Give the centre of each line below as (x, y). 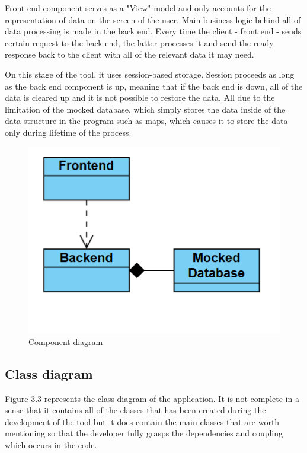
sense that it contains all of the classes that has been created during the (135, 410)
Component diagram (66, 341)
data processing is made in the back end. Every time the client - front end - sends (153, 31)
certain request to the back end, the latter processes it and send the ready (139, 42)
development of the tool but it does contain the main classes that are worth (142, 421)
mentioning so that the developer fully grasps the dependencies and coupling (144, 433)
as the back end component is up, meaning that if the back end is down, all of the (154, 86)
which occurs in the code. (51, 445)
